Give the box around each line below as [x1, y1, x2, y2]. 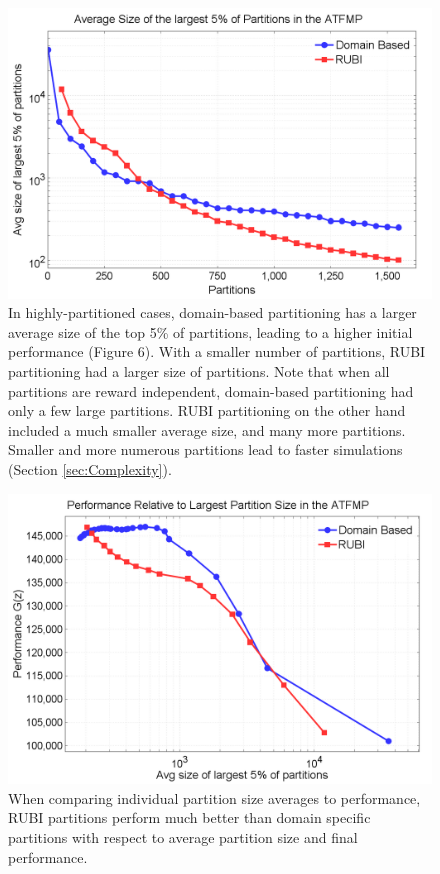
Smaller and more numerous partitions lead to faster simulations [8, 439, 403, 460]
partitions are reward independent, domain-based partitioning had [8, 380, 414, 401]
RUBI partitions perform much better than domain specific [8, 807, 371, 828]
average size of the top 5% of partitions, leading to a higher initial [8, 321, 413, 342]
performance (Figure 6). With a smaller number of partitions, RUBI [8, 341, 426, 362]
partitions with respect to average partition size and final [8, 827, 358, 848]
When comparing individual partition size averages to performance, [8, 787, 421, 808]
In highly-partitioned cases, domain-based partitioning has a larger [8, 302, 417, 323]
